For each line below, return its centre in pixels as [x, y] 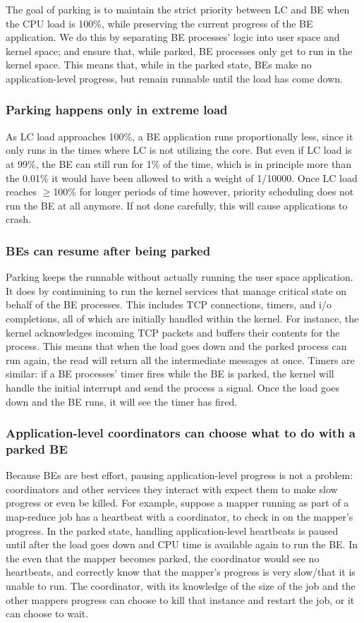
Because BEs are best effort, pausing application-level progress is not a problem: [180, 475]
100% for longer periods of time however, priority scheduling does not [204, 192]
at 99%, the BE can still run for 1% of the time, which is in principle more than [178, 163]
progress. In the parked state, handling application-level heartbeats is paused [172, 530]
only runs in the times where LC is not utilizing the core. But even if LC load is [179, 150]
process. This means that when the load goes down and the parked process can [176, 346]
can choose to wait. [47, 613]
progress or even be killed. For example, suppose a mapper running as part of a [177, 503]
